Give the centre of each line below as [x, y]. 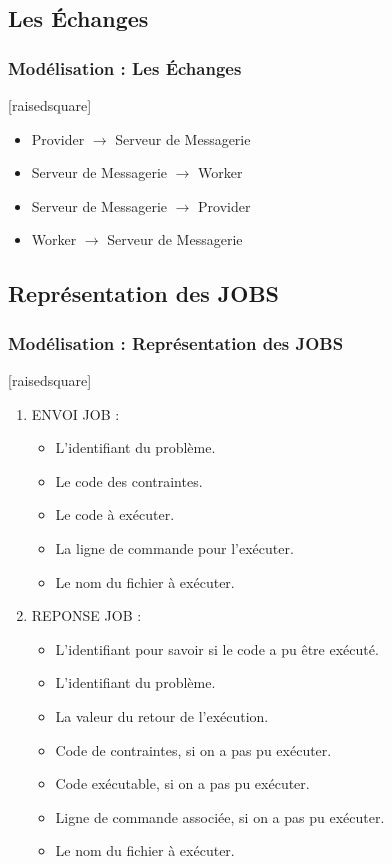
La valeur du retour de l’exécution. [162, 715]
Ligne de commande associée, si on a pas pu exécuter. [220, 816]
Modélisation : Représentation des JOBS [176, 342]
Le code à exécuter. [115, 514]
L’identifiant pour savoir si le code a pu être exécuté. [217, 648]
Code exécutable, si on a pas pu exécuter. [182, 783]
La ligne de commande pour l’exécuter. [174, 547]
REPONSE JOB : [86, 615]
